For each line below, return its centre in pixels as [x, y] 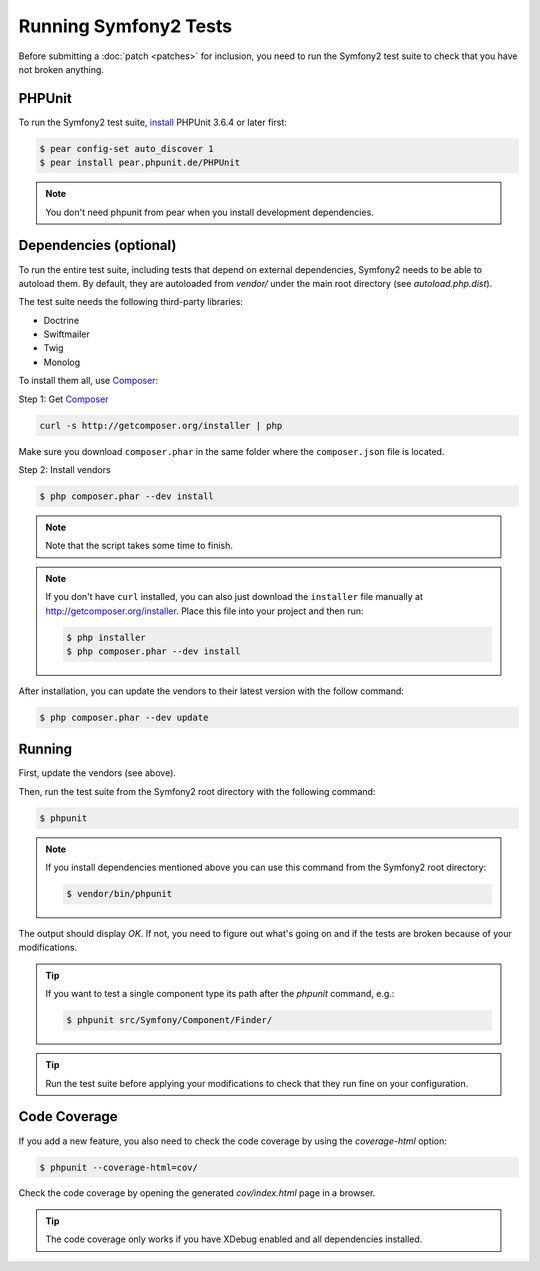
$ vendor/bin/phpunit [119, 894]
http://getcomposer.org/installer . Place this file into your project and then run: [204, 611]
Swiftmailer [66, 334]
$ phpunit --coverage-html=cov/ [119, 1167]
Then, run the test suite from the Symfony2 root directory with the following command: [197, 791]
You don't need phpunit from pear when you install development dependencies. [209, 212]
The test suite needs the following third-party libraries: [131, 302]
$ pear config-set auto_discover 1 [126, 148]
